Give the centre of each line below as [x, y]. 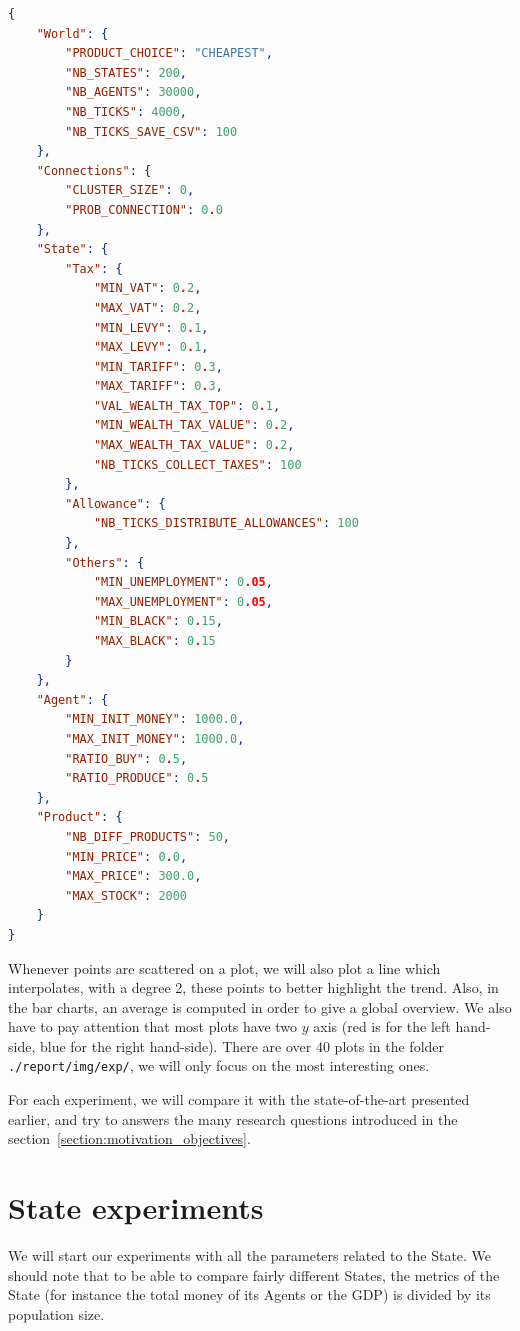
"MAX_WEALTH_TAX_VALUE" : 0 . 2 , [194, 445]
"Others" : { [105, 562]
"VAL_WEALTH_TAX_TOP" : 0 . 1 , [187, 405]
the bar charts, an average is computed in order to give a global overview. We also [260, 1006]
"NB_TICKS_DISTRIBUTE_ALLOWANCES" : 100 [226, 523]
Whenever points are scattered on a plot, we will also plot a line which [224, 967]
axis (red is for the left [382, 1026]
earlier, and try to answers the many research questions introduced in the [233, 1118]
